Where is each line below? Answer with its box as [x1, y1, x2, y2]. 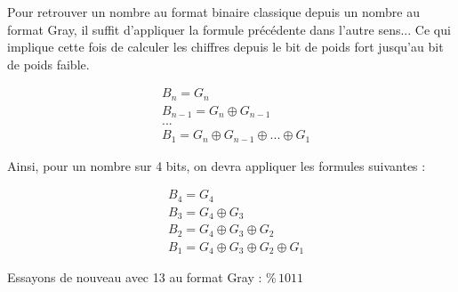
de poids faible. [7, 54, 90, 73]
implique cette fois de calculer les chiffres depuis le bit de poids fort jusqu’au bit [7, 37, 444, 56]
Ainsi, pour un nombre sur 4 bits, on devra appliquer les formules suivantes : [7, 156, 426, 174]
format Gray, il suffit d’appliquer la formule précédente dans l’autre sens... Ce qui [7, 20, 451, 38]
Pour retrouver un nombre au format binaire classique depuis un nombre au [7, 3, 420, 20]
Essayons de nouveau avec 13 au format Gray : [7, 268, 262, 287]
